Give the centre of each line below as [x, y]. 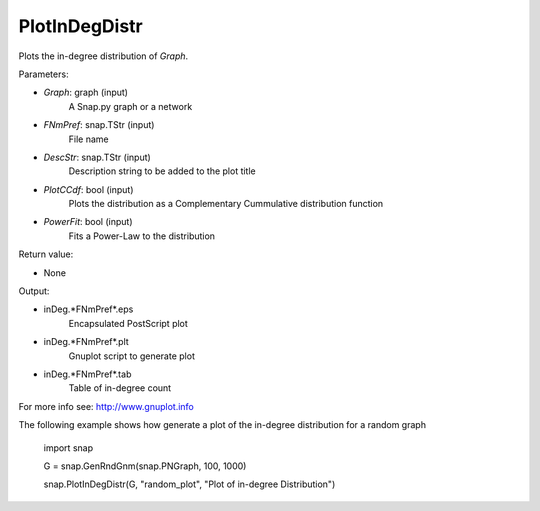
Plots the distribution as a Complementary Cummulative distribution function [226, 204]
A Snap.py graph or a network [130, 106]
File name [88, 139]
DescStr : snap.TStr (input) [97, 157]
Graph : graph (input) [86, 92]
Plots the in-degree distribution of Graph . [103, 56]
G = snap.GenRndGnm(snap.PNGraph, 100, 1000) [145, 466]
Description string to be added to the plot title [162, 171]
